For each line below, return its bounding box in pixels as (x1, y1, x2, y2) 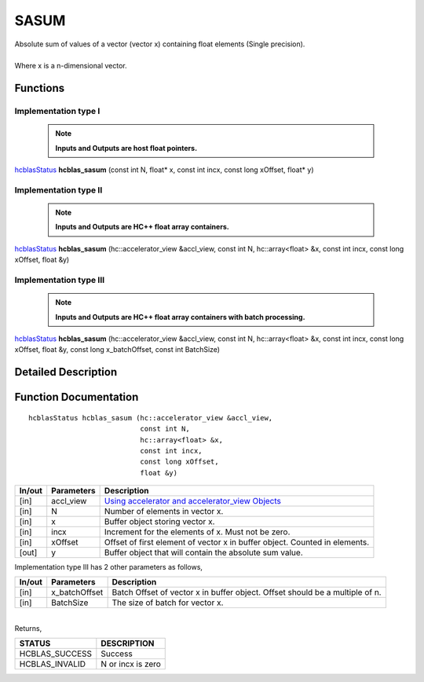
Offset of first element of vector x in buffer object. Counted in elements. (104, 537, 370, 548)
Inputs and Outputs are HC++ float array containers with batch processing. (55, 312, 305, 321)
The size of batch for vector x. (111, 597, 224, 608)
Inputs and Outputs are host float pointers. (55, 143, 198, 152)
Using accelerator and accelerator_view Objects (104, 496, 282, 507)
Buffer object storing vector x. (104, 516, 215, 527)
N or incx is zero (101, 658, 161, 669)
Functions (14, 82, 65, 95)
